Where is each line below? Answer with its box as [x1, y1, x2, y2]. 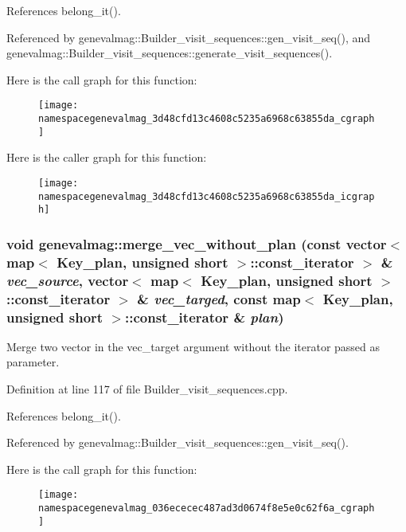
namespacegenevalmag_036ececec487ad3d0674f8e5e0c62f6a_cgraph [38, 503, 375, 514]
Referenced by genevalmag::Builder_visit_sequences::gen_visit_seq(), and [6, 29, 371, 45]
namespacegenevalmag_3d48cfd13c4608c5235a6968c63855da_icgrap [38, 190, 375, 202]
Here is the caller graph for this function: [6, 149, 207, 166]
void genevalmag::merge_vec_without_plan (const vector [6, 233, 387, 253]
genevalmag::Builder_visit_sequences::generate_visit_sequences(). [6, 45, 333, 61]
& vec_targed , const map [137, 288, 301, 308]
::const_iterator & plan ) [124, 307, 284, 327]
